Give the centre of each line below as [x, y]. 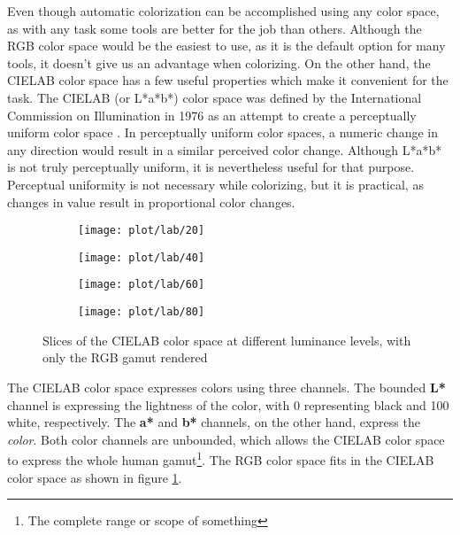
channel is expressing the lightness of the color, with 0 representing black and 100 [228, 404]
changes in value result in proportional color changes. [151, 202]
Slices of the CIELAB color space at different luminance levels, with [227, 340]
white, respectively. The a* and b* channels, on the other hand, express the [214, 422]
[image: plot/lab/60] [142, 285]
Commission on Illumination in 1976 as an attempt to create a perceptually [212, 115]
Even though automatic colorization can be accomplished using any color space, [223, 11]
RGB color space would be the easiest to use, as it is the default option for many [226, 46]
